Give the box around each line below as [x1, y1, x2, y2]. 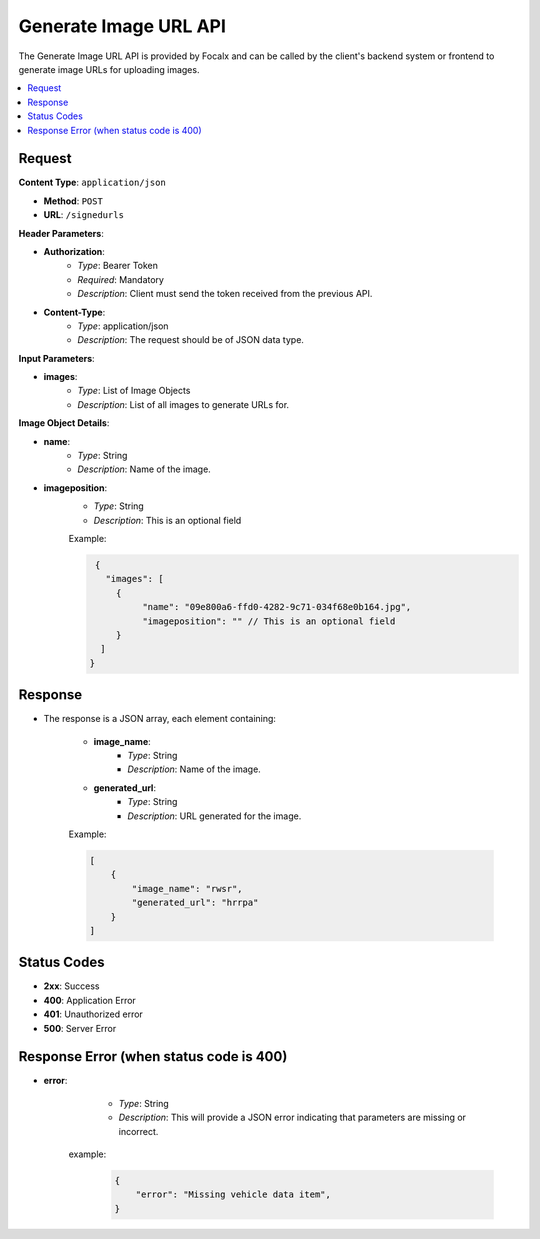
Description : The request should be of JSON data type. [77, 334, 305, 346]
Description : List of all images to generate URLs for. [77, 398, 290, 410]
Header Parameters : [18, 227, 104, 239]
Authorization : [43, 245, 105, 257]
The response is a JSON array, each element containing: [43, 713, 277, 725]
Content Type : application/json [18, 176, 167, 189]
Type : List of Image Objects [77, 385, 191, 397]
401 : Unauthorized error [43, 1008, 144, 1020]
